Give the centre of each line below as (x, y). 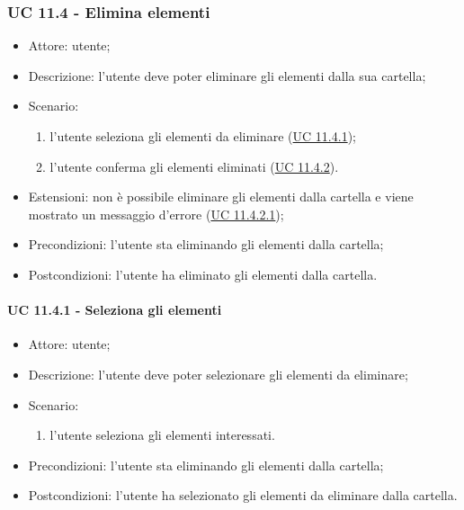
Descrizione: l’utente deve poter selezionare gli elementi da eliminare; (218, 374)
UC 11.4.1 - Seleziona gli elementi (115, 310)
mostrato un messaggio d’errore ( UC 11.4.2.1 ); (156, 214)
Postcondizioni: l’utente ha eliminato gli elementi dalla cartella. (203, 274)
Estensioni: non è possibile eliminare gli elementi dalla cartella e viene (221, 197)
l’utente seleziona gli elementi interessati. (162, 435)
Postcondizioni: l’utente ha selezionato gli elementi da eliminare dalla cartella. (243, 495)
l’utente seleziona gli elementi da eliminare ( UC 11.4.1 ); (203, 136)
